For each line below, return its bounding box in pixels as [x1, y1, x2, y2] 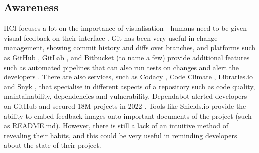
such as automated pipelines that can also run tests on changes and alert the [4, 62, 239, 72]
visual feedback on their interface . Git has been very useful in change [4, 32, 218, 43]
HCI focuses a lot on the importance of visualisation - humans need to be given [4, 23, 247, 33]
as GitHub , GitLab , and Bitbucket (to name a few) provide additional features [4, 52, 250, 62]
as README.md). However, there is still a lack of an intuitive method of [4, 120, 229, 131]
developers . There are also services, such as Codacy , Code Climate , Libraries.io [4, 72, 253, 82]
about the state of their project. [4, 140, 101, 150]
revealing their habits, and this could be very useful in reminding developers [4, 130, 237, 140]
